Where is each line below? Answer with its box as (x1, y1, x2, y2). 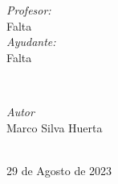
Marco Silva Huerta (6, 119, 103, 136)
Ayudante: (6, 33, 56, 50)
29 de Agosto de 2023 (6, 161, 112, 178)
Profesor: (6, 2, 51, 18)
